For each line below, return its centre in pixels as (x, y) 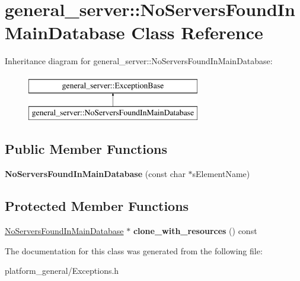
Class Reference (197, 32)
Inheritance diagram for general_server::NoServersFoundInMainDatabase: (139, 61)
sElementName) (221, 174)
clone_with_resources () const (195, 231)
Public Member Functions (86, 149)
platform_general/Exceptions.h (62, 271)
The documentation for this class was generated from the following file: (134, 250)
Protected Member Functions (97, 206)
